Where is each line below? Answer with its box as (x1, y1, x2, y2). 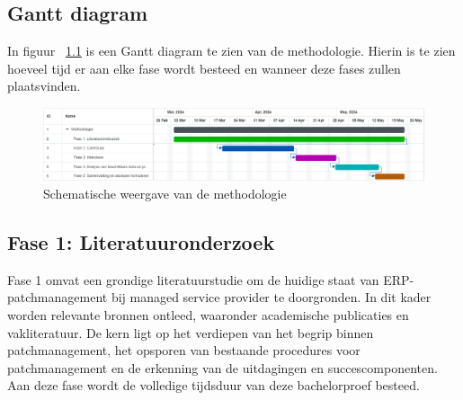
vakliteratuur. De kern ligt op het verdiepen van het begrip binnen (7, 323, 374, 342)
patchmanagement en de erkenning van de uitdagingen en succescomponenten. (7, 358, 438, 377)
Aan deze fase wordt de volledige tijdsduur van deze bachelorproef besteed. (7, 376, 420, 395)
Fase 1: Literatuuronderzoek (7, 227, 275, 255)
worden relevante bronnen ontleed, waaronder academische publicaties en (7, 305, 409, 324)
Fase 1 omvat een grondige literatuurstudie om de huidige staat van (7, 270, 379, 289)
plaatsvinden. (7, 76, 81, 95)
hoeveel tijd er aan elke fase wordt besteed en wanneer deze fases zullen (7, 58, 401, 77)
